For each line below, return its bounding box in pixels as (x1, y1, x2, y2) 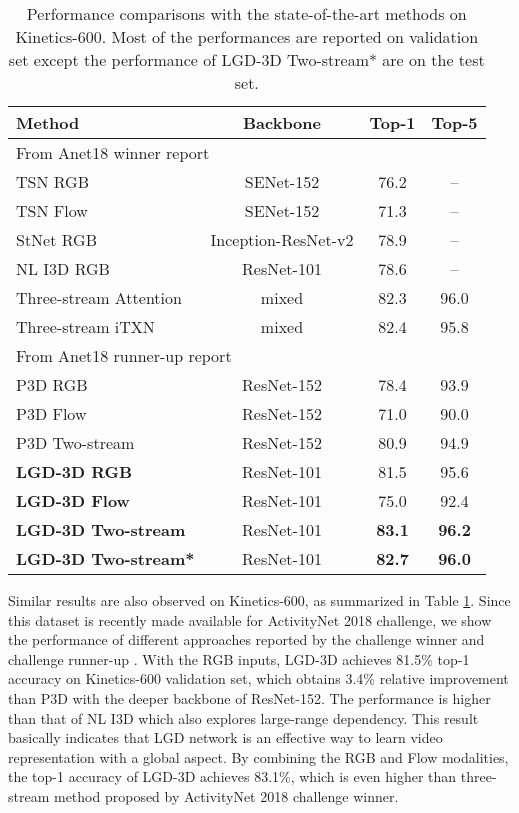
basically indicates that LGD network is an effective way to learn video (8, 727, 443, 748)
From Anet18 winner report (16, 141, 210, 164)
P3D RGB (16, 373, 88, 396)
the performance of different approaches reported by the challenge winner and (8, 629, 485, 650)
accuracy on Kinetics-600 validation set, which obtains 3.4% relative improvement (8, 668, 509, 689)
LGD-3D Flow (16, 489, 130, 512)
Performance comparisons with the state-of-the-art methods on (26, 2, 467, 25)
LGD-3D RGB (16, 460, 133, 483)
